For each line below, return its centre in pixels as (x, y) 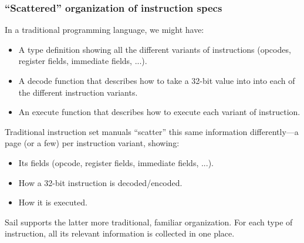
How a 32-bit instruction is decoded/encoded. (100, 182)
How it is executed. (53, 202)
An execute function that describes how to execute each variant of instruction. (159, 112)
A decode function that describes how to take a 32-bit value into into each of (157, 80)
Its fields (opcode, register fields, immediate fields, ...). (116, 162)
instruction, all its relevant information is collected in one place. (120, 233)
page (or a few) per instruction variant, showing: (92, 143)
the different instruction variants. (78, 92)
